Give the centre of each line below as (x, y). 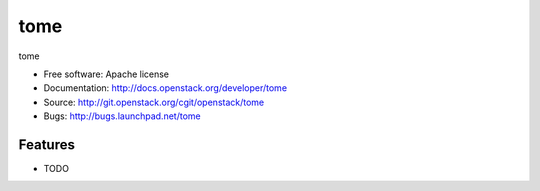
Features (46, 144)
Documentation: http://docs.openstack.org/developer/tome (165, 88)
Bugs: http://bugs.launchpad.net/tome (122, 116)
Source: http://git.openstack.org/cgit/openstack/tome (154, 102)
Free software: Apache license (106, 74)
